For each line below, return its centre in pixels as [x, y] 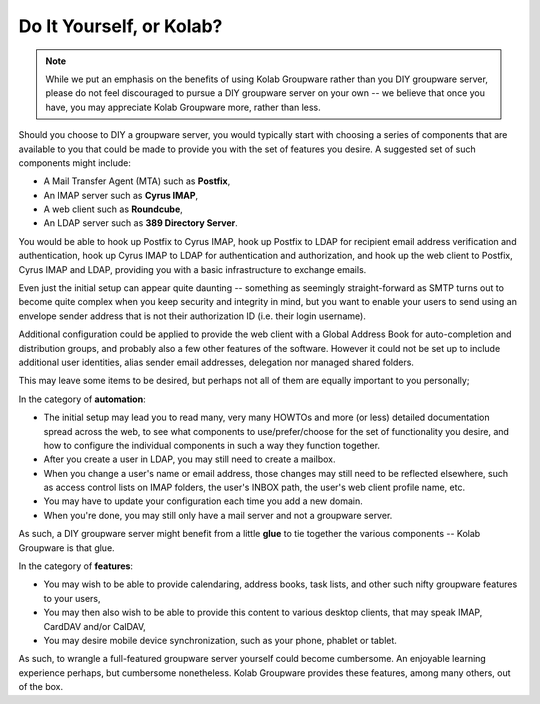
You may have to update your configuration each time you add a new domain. [203, 501]
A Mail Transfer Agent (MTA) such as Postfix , [137, 181]
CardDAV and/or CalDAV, [95, 626]
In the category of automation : [82, 399]
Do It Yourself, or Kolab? [120, 26]
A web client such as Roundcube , [113, 209]
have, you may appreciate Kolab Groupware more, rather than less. [183, 107]
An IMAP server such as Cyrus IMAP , [121, 195]
